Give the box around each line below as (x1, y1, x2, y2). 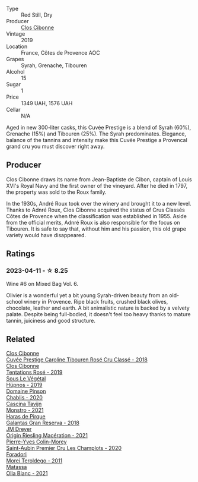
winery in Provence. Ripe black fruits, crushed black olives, (23, 298, 168, 305)
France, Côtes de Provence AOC (21, 49, 100, 56)
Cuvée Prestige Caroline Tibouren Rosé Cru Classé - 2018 (6, 356, 148, 363)
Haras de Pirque (6, 413, 46, 420)
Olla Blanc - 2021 (6, 470, 48, 477)
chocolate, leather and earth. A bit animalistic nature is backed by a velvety (6, 304, 190, 311)
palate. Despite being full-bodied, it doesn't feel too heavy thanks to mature (6, 310, 191, 317)
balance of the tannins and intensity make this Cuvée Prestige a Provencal (6, 137, 188, 143)
